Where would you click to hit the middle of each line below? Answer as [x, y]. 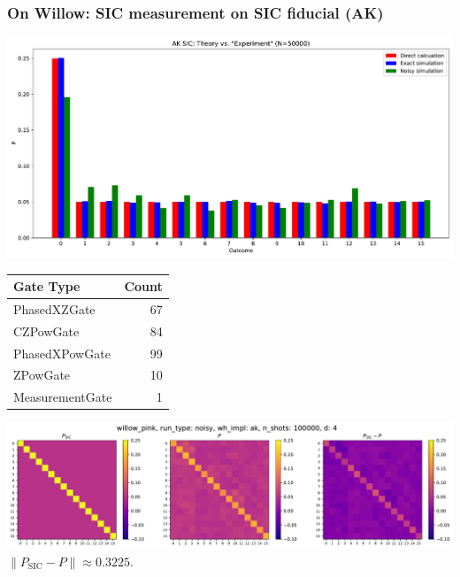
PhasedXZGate [54, 308]
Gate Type [47, 286]
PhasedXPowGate [62, 353]
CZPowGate [46, 331]
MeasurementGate [63, 397]
